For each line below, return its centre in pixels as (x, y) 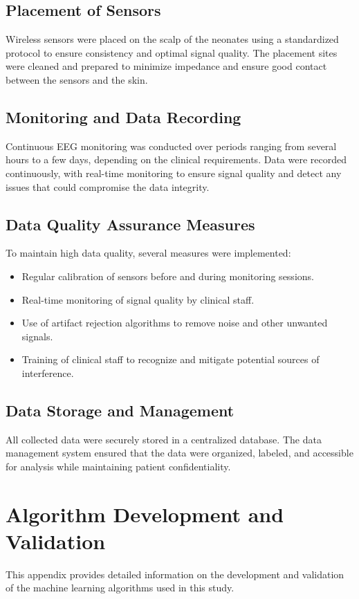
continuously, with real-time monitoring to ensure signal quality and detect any (174, 173)
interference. (48, 372)
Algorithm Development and (145, 514)
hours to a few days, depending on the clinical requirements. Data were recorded (176, 159)
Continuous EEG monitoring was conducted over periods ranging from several (171, 146)
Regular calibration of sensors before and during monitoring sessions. (168, 276)
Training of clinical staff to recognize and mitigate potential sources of (171, 359)
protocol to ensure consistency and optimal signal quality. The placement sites (172, 52)
